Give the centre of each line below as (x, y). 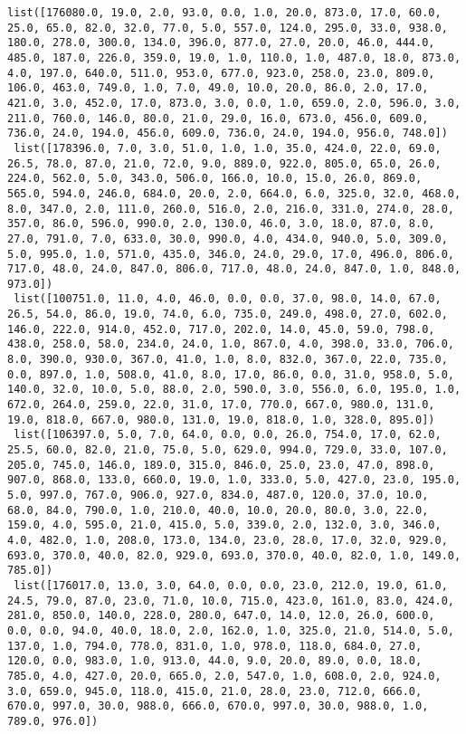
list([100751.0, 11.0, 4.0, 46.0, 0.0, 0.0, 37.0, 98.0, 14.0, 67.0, (228, 299)
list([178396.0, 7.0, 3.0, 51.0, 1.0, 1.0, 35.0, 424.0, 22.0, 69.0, (228, 148)
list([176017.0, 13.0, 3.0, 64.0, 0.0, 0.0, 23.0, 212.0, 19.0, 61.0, (231, 585)
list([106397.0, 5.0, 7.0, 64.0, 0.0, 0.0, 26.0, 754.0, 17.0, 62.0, (228, 435)
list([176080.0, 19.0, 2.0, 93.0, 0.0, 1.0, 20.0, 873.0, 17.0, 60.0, (224, 13)
